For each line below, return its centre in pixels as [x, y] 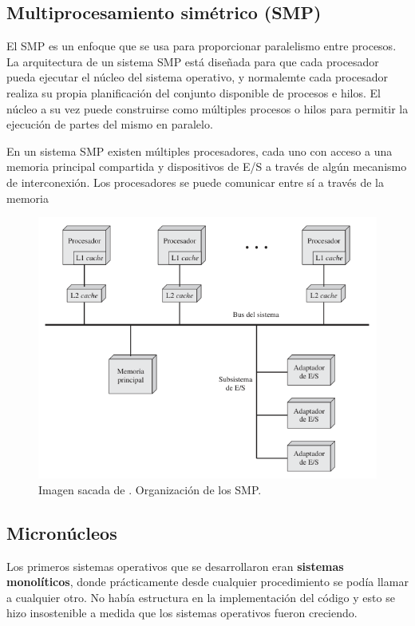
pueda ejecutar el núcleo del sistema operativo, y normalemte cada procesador [197, 77]
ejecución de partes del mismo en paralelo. [110, 124]
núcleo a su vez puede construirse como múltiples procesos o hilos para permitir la [207, 108]
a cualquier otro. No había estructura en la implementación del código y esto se [201, 597]
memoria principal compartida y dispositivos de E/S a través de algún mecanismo [207, 166]
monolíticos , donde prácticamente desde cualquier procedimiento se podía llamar [207, 582]
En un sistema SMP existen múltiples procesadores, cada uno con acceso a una [200, 151]
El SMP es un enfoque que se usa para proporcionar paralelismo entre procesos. [202, 46]
